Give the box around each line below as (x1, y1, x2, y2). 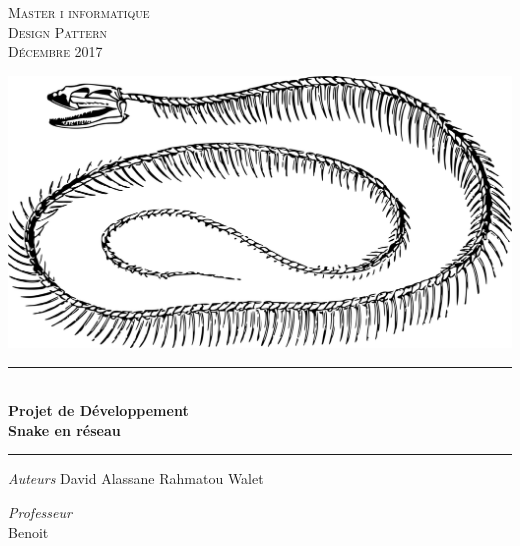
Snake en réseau (8, 419, 121, 440)
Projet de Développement (8, 400, 189, 421)
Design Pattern (8, 21, 108, 42)
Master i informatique (8, 2, 150, 22)
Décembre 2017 (8, 41, 103, 62)
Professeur (8, 501, 72, 522)
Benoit (8, 521, 49, 542)
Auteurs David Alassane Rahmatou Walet (8, 468, 264, 489)
